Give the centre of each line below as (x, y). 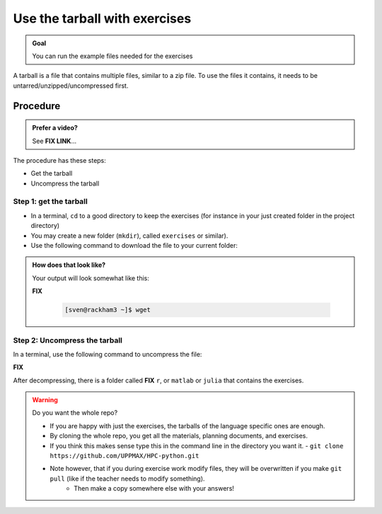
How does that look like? (69, 265)
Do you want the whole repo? (75, 413)
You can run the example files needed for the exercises (112, 56)
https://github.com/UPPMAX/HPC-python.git (125, 456)
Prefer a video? (55, 128)
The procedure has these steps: (59, 160)
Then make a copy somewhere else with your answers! (154, 489)
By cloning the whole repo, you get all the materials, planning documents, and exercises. (179, 436)
